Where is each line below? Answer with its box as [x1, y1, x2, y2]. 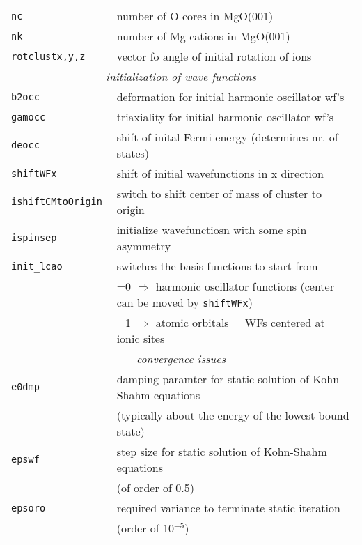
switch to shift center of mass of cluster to [116, 185, 322, 201]
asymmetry [116, 238, 171, 254]
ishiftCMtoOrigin [11, 196, 102, 207]
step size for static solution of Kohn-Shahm [116, 443, 327, 459]
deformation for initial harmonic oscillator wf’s [116, 89, 345, 105]
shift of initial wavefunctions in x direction [116, 165, 324, 181]
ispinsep [11, 232, 57, 243]
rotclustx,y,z [11, 50, 86, 62]
